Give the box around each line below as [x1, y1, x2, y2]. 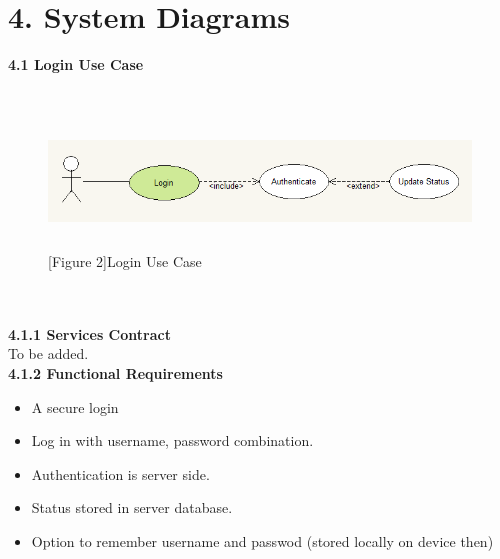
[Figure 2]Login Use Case [48, 251, 202, 272]
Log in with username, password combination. [31, 430, 314, 451]
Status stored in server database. [31, 497, 233, 518]
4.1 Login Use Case [8, 54, 144, 75]
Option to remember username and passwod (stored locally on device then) [31, 531, 494, 552]
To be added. [8, 343, 89, 364]
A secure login [31, 396, 119, 417]
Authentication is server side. [31, 463, 210, 484]
